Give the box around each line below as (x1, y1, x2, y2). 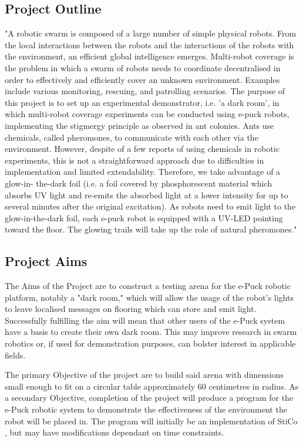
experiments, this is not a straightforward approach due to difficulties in (5, 154, 264, 166)
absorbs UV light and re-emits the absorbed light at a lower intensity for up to (5, 188, 288, 201)
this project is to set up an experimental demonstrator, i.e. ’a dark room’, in (5, 96, 280, 108)
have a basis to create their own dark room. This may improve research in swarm (5, 325, 297, 338)
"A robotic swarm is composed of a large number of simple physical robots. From (5, 27, 297, 39)
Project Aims (5, 252, 87, 270)
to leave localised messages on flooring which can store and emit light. (5, 303, 257, 315)
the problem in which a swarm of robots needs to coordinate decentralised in (5, 61, 281, 74)
